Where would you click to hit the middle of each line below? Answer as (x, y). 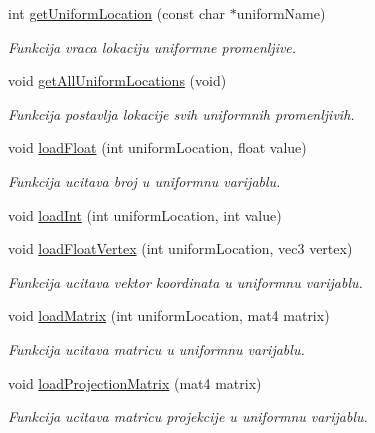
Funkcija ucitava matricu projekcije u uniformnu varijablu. (188, 416)
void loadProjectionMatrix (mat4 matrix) (135, 382)
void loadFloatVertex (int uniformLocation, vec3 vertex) (180, 248)
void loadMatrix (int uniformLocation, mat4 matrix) (169, 315)
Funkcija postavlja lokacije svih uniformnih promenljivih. (181, 113)
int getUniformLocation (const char (116, 13)
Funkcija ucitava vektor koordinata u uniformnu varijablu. (185, 281)
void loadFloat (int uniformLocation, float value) (157, 147)
